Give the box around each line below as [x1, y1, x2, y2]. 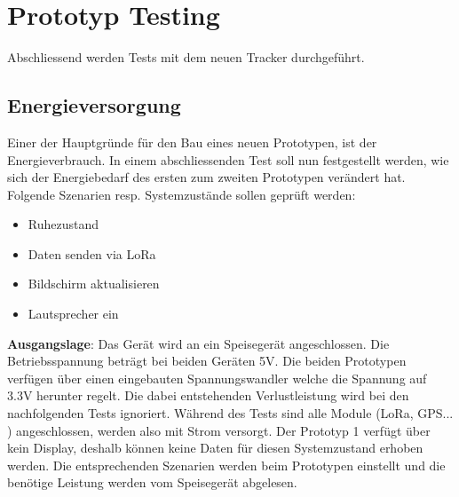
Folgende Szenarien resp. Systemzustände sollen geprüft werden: [7, 185, 356, 203]
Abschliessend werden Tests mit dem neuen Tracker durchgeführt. [7, 48, 365, 67]
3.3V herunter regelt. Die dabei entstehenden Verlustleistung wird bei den [7, 386, 409, 405]
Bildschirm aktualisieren [28, 274, 160, 293]
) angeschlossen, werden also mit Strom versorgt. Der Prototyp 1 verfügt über [7, 421, 431, 439]
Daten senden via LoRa [28, 244, 156, 263]
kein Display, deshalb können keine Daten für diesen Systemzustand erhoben [7, 438, 423, 457]
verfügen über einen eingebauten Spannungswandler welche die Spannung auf [7, 368, 427, 387]
